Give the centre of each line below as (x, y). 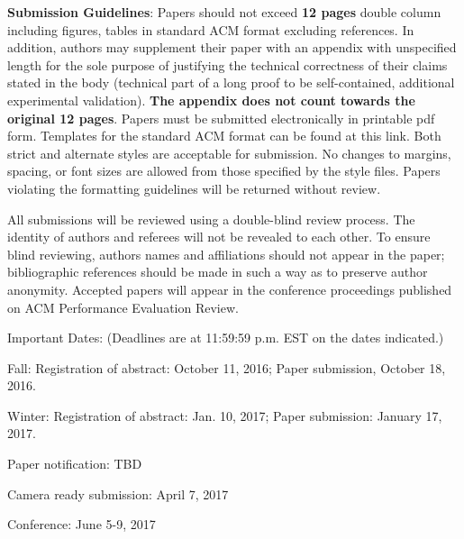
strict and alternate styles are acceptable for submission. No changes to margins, (229, 153)
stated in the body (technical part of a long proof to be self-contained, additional (231, 82)
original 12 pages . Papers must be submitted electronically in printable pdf (221, 118)
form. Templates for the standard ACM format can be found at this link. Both (224, 136)
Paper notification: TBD (75, 464)
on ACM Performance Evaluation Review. (123, 307)
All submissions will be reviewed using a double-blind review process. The (211, 219)
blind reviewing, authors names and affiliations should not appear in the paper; (226, 254)
